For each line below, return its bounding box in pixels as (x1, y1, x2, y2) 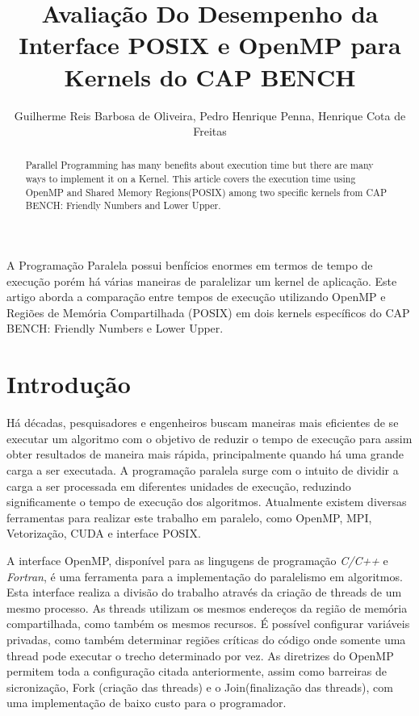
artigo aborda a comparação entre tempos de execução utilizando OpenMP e (6, 288, 386, 305)
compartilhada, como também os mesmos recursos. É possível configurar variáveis (6, 615, 410, 632)
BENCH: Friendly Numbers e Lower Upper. (6, 320, 224, 337)
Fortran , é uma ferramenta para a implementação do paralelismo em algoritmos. (6, 567, 403, 584)
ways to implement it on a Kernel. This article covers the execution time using (25, 172, 356, 186)
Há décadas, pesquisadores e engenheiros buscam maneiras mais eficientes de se (6, 414, 399, 431)
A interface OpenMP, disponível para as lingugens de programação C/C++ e (6, 551, 388, 568)
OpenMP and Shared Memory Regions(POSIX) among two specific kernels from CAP (25, 185, 388, 199)
